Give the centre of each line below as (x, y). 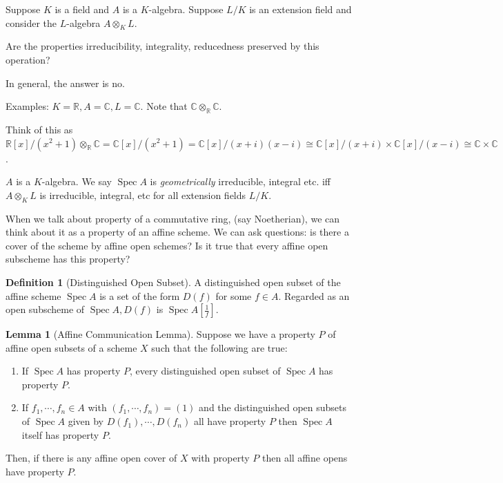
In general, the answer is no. (65, 83)
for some (234, 295)
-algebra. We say (77, 181)
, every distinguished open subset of (205, 371)
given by (86, 421)
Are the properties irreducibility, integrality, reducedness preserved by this (162, 46)
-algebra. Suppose (186, 9)
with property (220, 458)
